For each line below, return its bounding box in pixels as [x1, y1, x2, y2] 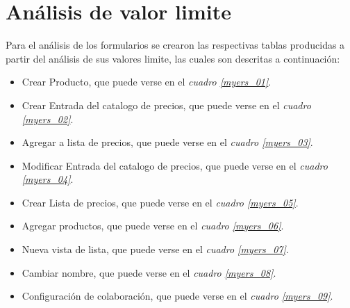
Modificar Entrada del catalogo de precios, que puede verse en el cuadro [22, 158, 328, 172]
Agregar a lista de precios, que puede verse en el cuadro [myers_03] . [22, 135, 313, 149]
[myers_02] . [22, 111, 74, 126]
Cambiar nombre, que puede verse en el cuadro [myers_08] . [22, 265, 276, 279]
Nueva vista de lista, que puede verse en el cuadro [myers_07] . [22, 242, 289, 257]
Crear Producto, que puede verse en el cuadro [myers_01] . [22, 74, 272, 89]
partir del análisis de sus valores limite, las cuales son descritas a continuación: [6, 51, 340, 65]
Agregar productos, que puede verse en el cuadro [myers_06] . [22, 218, 284, 233]
